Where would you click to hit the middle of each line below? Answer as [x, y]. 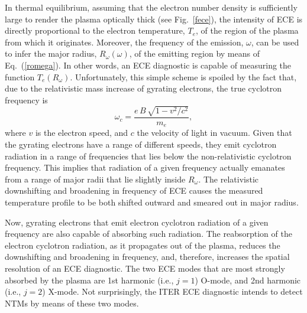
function [20, 76]
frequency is [26, 100]
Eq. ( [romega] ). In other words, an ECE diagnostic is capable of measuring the [148, 65]
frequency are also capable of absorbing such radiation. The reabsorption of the [148, 234]
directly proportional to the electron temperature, [95, 30]
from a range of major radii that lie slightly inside [95, 179]
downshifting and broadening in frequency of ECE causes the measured [134, 190]
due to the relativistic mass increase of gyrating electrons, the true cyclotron [143, 88]
